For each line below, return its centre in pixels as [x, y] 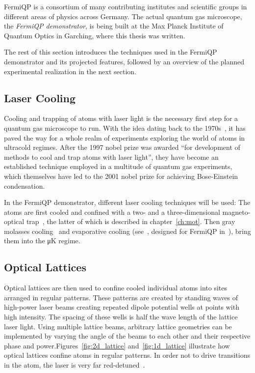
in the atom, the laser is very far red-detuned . [75, 365]
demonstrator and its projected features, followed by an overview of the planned [124, 61]
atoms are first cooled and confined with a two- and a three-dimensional [112, 212]
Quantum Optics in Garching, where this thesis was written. [95, 35]
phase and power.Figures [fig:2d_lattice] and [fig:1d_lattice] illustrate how [117, 345]
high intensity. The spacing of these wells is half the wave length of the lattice [121, 317]
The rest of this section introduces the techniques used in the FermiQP [111, 52]
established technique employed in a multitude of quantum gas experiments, [118, 166]
